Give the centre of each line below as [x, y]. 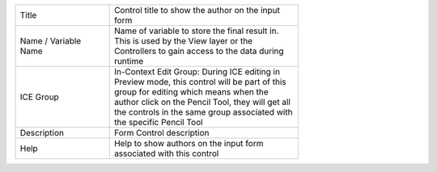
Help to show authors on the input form [189, 143]
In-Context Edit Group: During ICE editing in [197, 71]
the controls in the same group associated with [203, 112]
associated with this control [166, 153]
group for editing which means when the [191, 92]
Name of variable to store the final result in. [196, 31]
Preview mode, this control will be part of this [200, 82]
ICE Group [40, 97]
